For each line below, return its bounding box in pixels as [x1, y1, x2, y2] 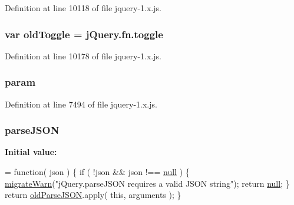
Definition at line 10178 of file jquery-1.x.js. [5, 49, 161, 62]
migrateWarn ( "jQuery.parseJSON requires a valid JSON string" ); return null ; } [5, 177, 290, 189]
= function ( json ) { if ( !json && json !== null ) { [5, 166, 190, 178]
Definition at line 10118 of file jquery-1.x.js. [5, 2, 161, 14]
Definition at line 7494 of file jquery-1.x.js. [5, 98, 157, 110]
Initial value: [5, 146, 57, 158]
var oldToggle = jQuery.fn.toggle [5, 26, 163, 41]
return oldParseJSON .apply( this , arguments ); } [5, 189, 181, 201]
